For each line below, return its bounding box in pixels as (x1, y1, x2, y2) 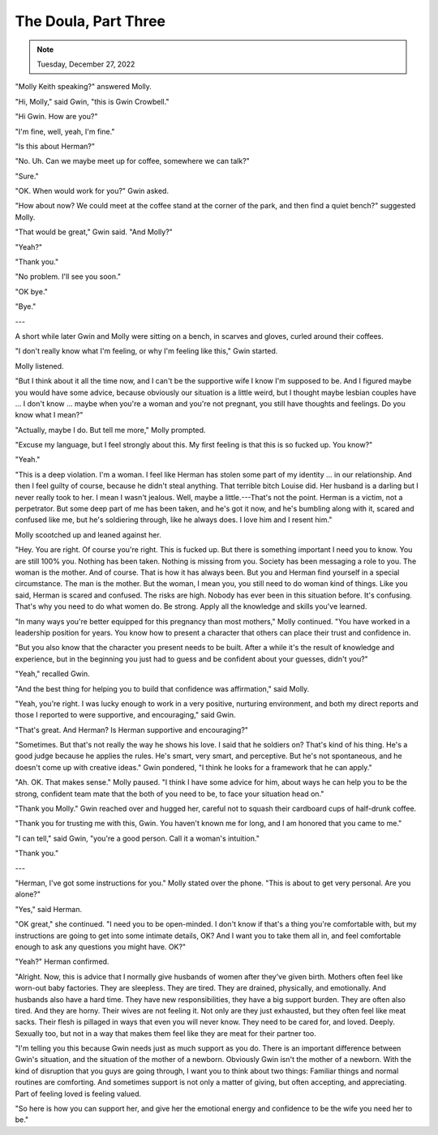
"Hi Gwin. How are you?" (15, 112, 98, 122)
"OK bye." (15, 286, 49, 296)
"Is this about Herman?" (15, 141, 95, 151)
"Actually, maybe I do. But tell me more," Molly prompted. (15, 425, 206, 435)
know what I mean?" (15, 410, 84, 420)
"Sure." (15, 171, 40, 181)
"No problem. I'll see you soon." (15, 272, 122, 281)
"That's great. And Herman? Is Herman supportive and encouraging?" (15, 725, 249, 735)
